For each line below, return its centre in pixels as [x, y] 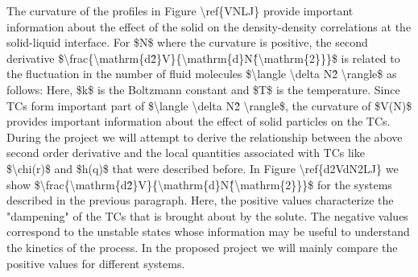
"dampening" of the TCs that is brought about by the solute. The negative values [207, 215]
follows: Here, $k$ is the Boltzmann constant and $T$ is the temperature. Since [203, 89]
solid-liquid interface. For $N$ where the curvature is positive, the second [187, 42]
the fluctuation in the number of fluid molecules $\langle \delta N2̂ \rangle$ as [202, 74]
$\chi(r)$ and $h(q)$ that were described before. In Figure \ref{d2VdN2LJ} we [203, 168]
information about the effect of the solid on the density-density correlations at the [209, 26]
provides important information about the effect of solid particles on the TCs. [199, 121]
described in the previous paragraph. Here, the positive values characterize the [200, 200]
